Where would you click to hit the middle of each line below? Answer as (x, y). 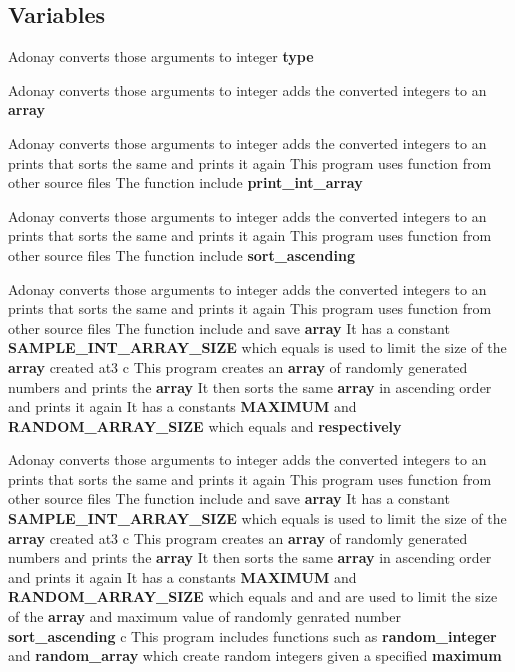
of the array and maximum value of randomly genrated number (204, 616)
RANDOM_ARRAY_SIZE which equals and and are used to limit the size (253, 596)
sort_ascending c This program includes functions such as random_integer (252, 635)
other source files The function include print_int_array (185, 182)
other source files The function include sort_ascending (181, 254)
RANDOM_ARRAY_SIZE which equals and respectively (205, 425)
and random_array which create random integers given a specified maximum (255, 655)
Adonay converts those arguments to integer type (161, 56)
